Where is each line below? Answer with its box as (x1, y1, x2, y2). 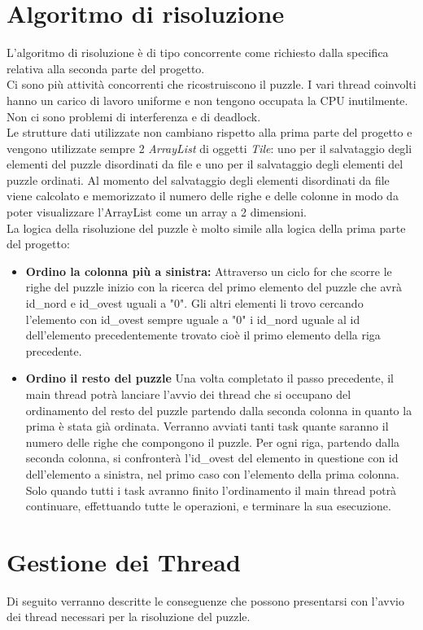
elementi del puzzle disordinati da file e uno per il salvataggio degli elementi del (7, 155, 403, 173)
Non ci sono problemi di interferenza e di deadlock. (7, 107, 261, 125)
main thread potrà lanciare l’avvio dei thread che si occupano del (25, 386, 351, 402)
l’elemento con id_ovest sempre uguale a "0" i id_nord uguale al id (25, 310, 360, 327)
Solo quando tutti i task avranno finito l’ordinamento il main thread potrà (25, 481, 397, 498)
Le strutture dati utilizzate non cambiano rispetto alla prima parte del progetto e (7, 124, 412, 141)
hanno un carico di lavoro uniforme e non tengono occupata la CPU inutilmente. (7, 91, 408, 108)
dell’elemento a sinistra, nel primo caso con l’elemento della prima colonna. (25, 465, 400, 482)
